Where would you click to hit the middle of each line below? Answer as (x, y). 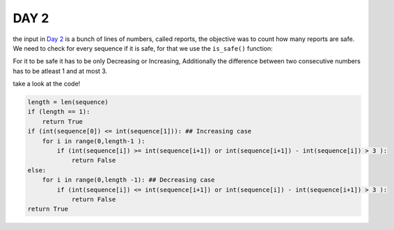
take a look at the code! (47, 84)
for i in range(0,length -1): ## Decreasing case (128, 180)
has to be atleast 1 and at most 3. (60, 71)
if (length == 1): (59, 112)
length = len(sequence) (68, 102)
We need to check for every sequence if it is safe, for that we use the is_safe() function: (143, 48)
